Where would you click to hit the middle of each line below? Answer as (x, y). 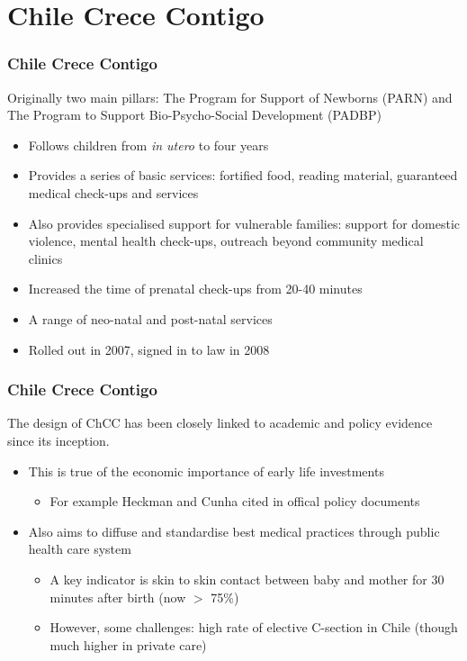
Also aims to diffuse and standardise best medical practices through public (234, 531)
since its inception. (58, 440)
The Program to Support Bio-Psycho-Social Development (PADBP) (194, 115)
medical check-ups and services (113, 192)
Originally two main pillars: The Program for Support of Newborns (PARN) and (230, 97)
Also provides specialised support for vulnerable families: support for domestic (244, 223)
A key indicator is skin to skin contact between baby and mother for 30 (247, 579)
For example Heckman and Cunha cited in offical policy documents (235, 501)
